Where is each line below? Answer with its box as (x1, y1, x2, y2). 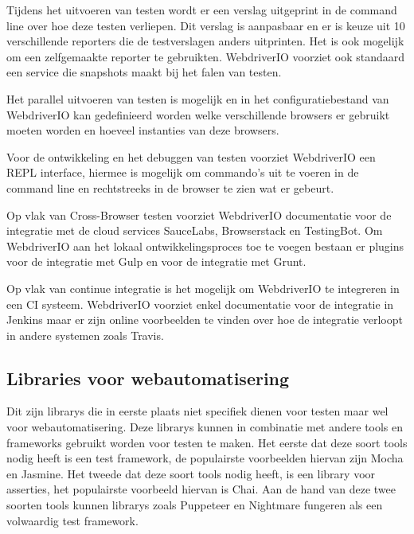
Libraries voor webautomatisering (6, 365, 290, 390)
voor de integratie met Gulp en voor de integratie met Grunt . (6, 253, 307, 270)
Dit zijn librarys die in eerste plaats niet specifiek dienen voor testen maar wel (6, 403, 389, 419)
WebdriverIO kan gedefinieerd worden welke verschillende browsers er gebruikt (6, 106, 390, 123)
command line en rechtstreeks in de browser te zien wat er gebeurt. (6, 179, 334, 196)
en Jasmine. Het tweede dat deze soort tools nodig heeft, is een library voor (6, 465, 376, 481)
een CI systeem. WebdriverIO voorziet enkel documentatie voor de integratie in (6, 295, 394, 312)
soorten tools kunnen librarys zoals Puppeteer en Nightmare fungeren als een (6, 497, 383, 513)
